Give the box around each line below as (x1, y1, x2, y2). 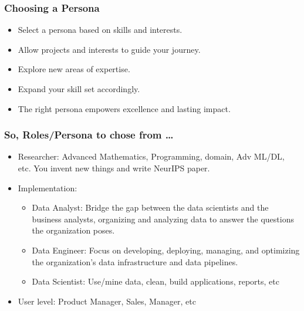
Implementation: (18, 181, 77, 194)
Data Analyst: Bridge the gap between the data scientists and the (32, 201, 269, 214)
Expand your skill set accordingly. (18, 83, 140, 94)
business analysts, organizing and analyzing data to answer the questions (32, 212, 294, 225)
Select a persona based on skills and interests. (18, 23, 183, 36)
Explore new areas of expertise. (18, 63, 130, 75)
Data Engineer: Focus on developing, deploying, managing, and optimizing (32, 244, 300, 256)
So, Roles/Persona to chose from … (4, 127, 174, 142)
